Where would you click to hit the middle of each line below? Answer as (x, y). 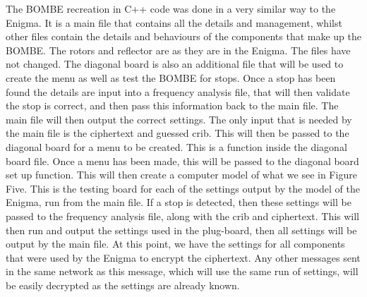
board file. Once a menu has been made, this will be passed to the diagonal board (182, 160)
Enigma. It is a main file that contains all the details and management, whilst (174, 22)
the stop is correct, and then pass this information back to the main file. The (172, 105)
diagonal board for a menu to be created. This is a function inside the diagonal (176, 146)
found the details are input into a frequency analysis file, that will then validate (178, 91)
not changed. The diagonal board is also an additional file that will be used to (175, 64)
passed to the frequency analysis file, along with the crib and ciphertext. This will (183, 216)
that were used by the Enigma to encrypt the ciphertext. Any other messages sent (183, 257)
